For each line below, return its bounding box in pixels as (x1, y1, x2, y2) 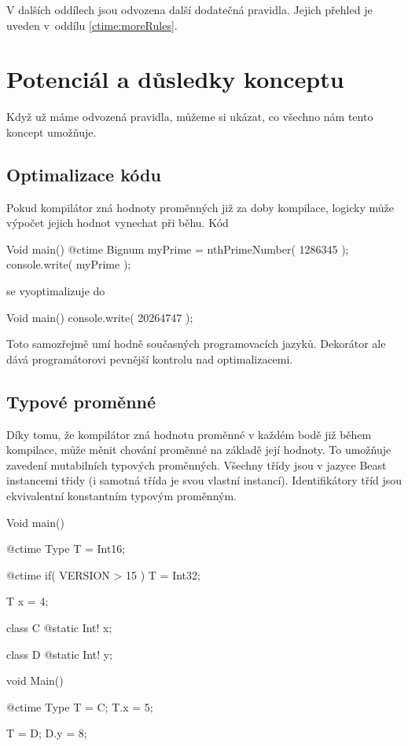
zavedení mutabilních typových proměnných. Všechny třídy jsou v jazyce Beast (6, 456, 387, 473)
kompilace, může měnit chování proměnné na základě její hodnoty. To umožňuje (6, 441, 391, 458)
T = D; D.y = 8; (6, 725, 87, 741)
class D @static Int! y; (6, 645, 112, 662)
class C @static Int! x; (6, 620, 112, 635)
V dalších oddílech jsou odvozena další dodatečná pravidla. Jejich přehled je (6, 2, 373, 17)
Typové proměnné (6, 389, 156, 413)
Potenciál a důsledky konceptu (6, 63, 344, 95)
